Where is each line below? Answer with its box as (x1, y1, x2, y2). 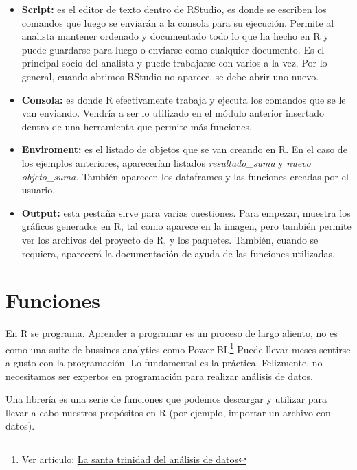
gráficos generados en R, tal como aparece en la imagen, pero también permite (21, 219, 352, 233)
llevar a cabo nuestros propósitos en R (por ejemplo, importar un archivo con (5, 405, 331, 419)
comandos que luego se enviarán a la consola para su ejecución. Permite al (21, 15, 334, 30)
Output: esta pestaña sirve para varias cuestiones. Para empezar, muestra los (21, 205, 351, 220)
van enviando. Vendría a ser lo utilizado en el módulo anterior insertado (21, 106, 325, 120)
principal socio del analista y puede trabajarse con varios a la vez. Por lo (21, 56, 327, 70)
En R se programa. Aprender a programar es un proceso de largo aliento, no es (5, 326, 338, 340)
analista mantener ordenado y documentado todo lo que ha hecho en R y (21, 29, 329, 43)
